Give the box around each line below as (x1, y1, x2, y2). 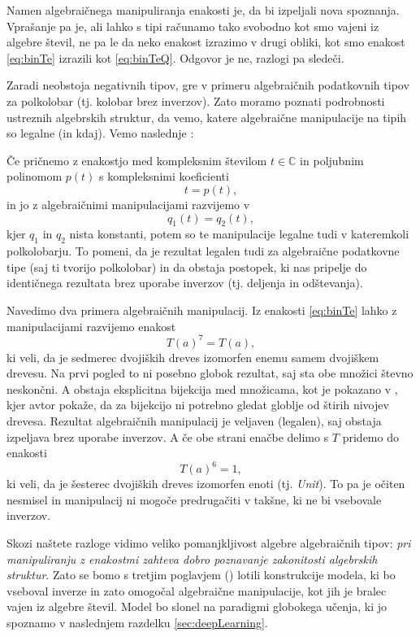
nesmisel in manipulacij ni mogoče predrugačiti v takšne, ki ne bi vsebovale (6, 491, 382, 508)
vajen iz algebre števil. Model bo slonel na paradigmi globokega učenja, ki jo (6, 598, 388, 615)
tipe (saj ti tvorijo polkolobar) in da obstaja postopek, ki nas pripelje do (6, 258, 367, 275)
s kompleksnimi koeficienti (98, 168, 229, 185)
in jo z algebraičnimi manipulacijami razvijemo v (6, 195, 250, 212)
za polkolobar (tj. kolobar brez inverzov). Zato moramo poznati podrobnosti (6, 92, 385, 109)
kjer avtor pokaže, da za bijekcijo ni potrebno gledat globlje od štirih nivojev (6, 396, 389, 413)
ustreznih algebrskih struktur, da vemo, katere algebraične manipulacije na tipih (6, 108, 407, 125)
